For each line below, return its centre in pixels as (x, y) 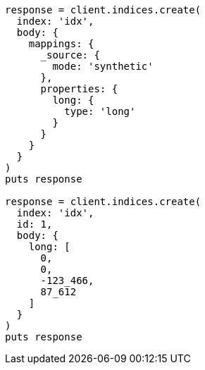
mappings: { (61, 44)
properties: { (79, 89)
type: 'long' (100, 111)
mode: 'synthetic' (103, 66)
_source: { (70, 55)
